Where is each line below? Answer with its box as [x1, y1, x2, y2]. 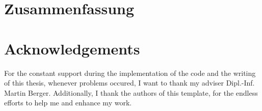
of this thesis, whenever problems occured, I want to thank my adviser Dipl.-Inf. [4, 77, 255, 88]
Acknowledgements [4, 38, 140, 59]
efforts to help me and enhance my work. [4, 97, 132, 108]
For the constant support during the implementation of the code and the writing [4, 67, 256, 78]
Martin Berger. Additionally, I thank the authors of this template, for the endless [4, 87, 258, 98]
